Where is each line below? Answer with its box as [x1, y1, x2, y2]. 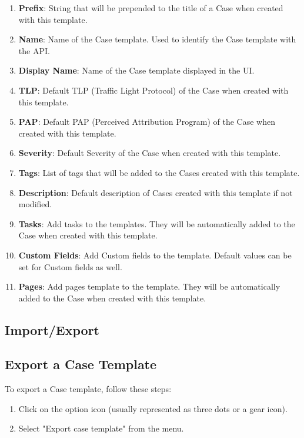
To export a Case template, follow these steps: [5, 383, 172, 395]
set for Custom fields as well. [18, 260, 122, 273]
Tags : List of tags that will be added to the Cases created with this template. [18, 166, 300, 178]
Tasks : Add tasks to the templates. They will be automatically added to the [18, 217, 295, 230]
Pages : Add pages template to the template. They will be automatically [18, 280, 280, 293]
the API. [18, 44, 50, 57]
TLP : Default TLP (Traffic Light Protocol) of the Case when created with [18, 84, 289, 96]
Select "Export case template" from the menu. [18, 422, 184, 434]
